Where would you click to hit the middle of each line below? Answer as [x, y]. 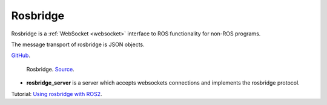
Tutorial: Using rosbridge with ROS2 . [57, 94]
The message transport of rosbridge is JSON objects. [78, 44]
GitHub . [21, 55]
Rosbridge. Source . [51, 69]
